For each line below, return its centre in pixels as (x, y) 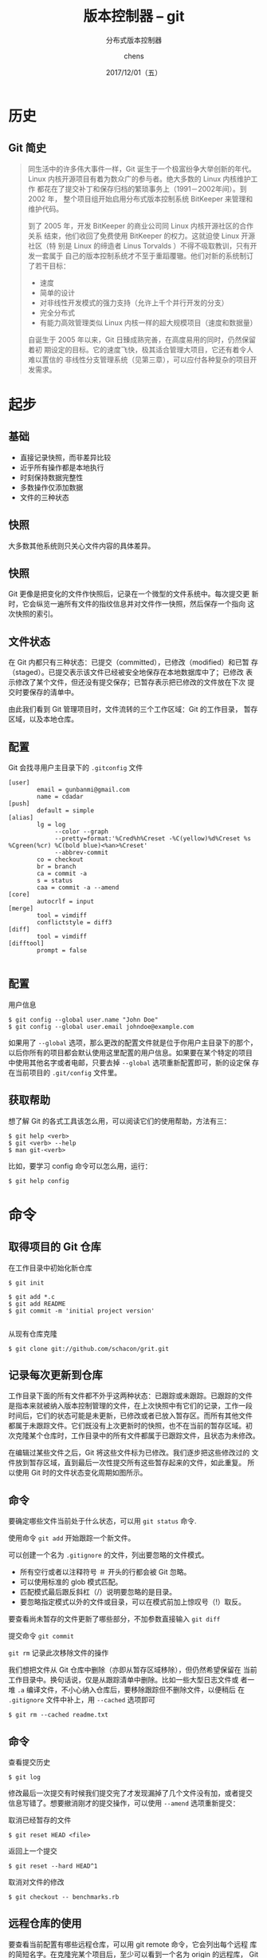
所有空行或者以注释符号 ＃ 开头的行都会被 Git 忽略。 (105, 1572)
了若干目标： (49, 265)
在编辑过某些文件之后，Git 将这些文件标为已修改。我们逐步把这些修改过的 (129, 1453)
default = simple (65, 811)
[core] (19, 895)
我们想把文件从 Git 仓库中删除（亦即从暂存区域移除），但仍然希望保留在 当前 (133, 1670)
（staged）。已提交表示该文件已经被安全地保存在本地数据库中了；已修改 (126, 673)
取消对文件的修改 (36, 1882)
